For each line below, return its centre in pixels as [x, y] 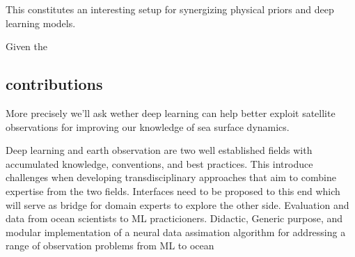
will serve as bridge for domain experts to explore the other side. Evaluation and [177, 204]
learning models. [41, 23]
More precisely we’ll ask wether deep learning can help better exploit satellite [171, 112]
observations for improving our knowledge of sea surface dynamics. [148, 126]
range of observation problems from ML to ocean [110, 246]
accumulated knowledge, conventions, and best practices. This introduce [159, 163]
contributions [54, 84]
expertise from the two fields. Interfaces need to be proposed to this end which [173, 190]
